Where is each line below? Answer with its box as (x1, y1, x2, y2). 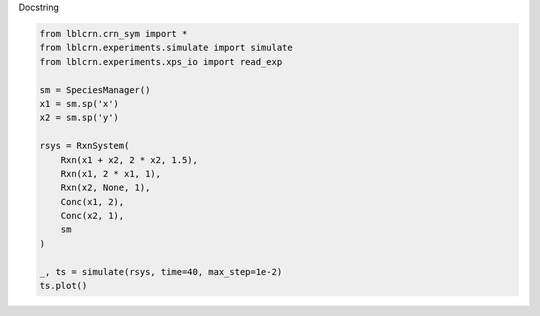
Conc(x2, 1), (60, 210, 125, 222)
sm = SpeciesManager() (39, 84, 151, 95)
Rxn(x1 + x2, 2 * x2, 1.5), (60, 154, 199, 165)
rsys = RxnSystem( (39, 140, 130, 152)
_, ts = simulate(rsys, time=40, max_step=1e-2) (39, 266, 283, 277)
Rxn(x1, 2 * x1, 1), (60, 168, 162, 179)
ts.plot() (39, 280, 88, 292)
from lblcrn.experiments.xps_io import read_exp (39, 56, 283, 67)
